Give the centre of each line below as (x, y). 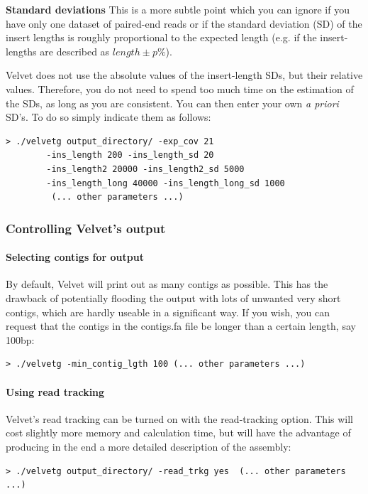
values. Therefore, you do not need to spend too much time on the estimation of (180, 88)
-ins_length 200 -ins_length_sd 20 (130, 155)
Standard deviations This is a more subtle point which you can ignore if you (178, 9)
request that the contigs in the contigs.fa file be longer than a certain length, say (181, 326)
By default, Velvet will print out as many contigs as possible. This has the (167, 284)
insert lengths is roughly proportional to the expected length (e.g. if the (161, 37)
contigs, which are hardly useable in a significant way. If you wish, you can (168, 312)
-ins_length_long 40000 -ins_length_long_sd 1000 (166, 183)
